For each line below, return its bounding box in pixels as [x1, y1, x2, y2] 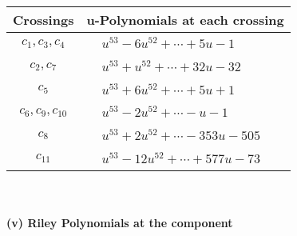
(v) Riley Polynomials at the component [6, 214, 233, 231]
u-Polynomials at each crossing [86, 10, 284, 29]
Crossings [13, 10, 74, 29]
